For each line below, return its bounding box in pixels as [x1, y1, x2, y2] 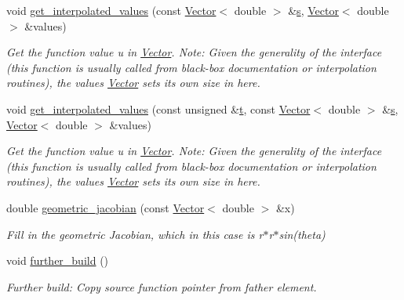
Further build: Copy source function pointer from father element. [6, 278, 317, 295]
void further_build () [6, 252, 109, 269]
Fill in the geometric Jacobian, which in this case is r [6, 226, 264, 242]
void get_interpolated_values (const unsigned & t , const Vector [6, 100, 311, 117]
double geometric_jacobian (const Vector [6, 199, 205, 215]
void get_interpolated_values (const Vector [6, 2, 217, 18]
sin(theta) [278, 226, 326, 242]
